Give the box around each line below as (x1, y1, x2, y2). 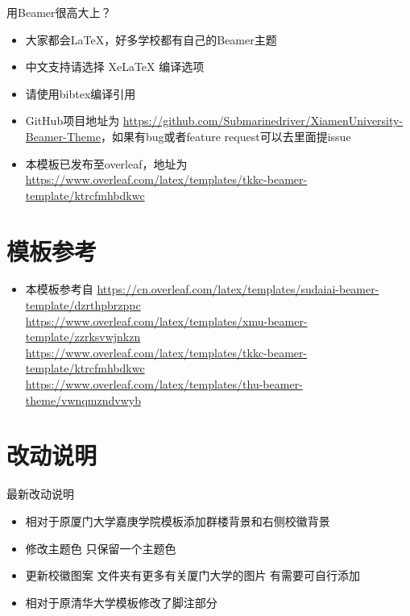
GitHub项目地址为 (25, 112, 120, 129)
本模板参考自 (25, 281, 93, 298)
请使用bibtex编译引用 (25, 85, 136, 102)
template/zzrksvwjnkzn (25, 328, 141, 345)
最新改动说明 (6, 485, 74, 502)
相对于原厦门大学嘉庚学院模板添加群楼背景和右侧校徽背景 (25, 512, 330, 529)
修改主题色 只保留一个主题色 (25, 539, 176, 556)
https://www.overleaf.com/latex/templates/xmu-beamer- (25, 312, 308, 329)
